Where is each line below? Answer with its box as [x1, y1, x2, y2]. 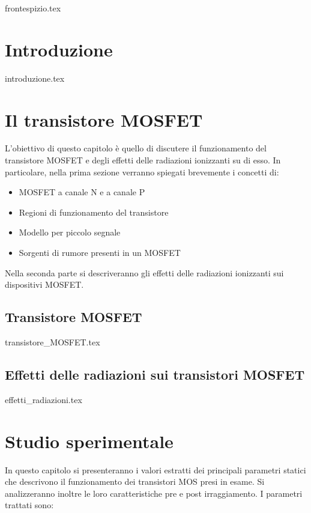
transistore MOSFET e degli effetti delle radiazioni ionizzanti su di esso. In [5, 154, 281, 166]
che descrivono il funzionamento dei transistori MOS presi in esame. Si [5, 475, 265, 488]
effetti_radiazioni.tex [5, 393, 82, 405]
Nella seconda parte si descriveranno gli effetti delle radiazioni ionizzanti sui [5, 266, 284, 279]
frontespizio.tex [5, 2, 61, 14]
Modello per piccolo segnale [19, 226, 121, 238]
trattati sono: [5, 499, 54, 511]
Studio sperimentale [5, 428, 174, 453]
